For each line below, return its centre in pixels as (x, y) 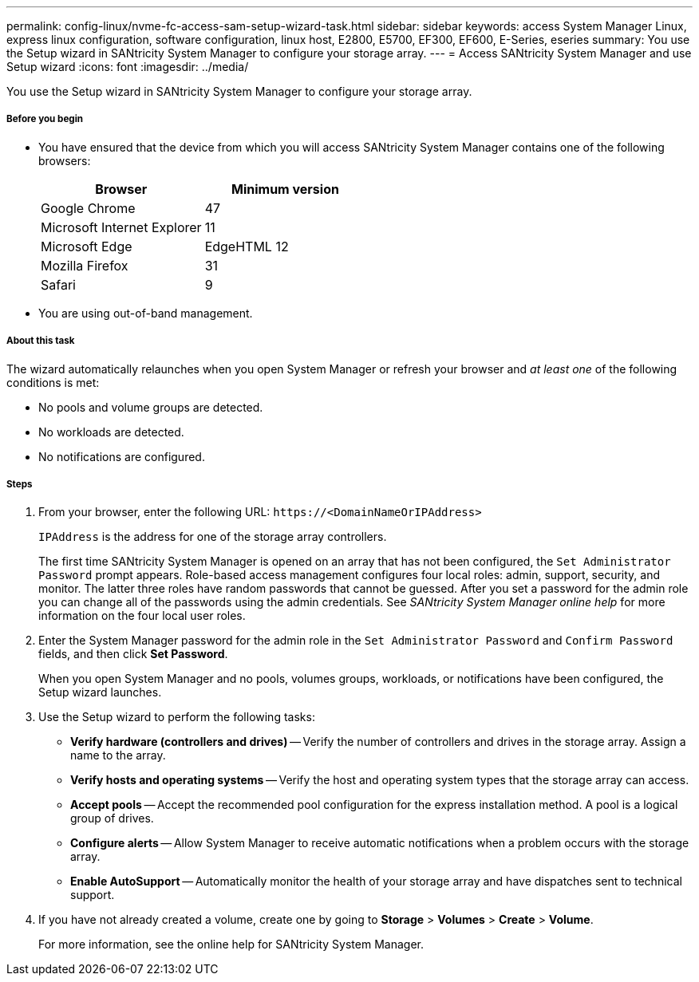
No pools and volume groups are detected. (151, 407)
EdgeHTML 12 (247, 246)
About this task (41, 341)
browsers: (65, 160)
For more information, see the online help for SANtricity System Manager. (231, 945)
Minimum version (285, 189)
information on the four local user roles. (142, 616)
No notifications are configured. (122, 456)
